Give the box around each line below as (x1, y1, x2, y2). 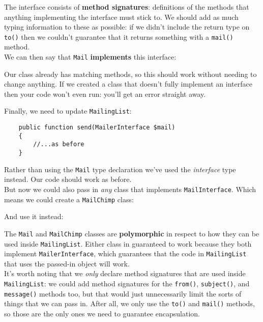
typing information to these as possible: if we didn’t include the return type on (4, 21, 250, 32)
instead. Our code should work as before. (4, 174, 132, 184)
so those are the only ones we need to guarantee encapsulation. (4, 308, 200, 319)
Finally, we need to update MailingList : (4, 105, 132, 116)
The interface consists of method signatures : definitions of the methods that (4, 2, 249, 12)
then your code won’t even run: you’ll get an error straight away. (4, 88, 206, 99)
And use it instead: (4, 211, 64, 222)
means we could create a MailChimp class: (4, 194, 134, 204)
